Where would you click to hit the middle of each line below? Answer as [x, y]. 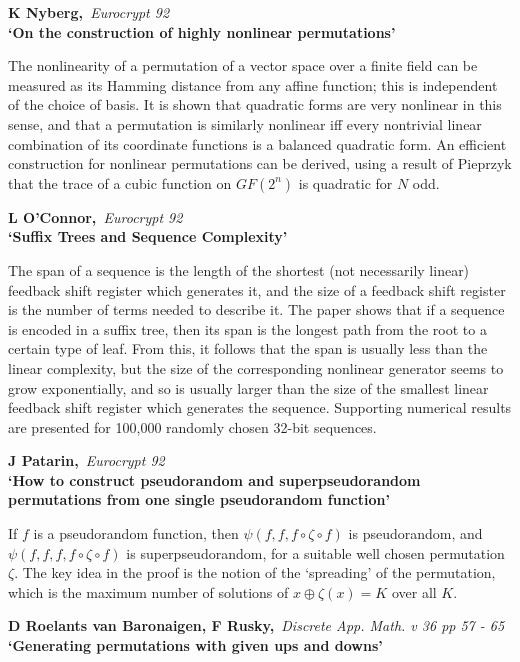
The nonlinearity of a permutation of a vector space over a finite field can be [243, 65]
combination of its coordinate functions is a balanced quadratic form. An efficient [257, 143]
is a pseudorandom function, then [136, 533]
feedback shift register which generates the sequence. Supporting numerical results [260, 407]
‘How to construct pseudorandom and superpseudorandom [214, 479]
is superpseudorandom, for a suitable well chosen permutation [315, 552]
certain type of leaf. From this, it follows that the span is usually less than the [248, 348]
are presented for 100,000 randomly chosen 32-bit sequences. [192, 426]
